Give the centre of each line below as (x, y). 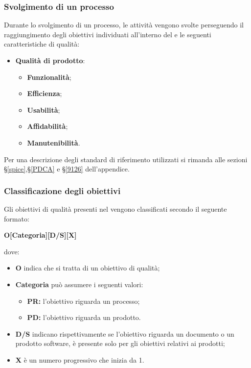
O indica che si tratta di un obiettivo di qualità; (88, 268)
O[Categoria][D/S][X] (40, 235)
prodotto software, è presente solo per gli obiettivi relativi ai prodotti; (120, 343)
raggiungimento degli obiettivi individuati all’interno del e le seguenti (108, 34)
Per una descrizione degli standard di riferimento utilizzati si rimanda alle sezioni (126, 159)
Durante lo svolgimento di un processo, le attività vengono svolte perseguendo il (124, 25)
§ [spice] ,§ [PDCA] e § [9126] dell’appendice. (67, 169)
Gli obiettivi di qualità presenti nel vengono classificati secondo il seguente (115, 209)
